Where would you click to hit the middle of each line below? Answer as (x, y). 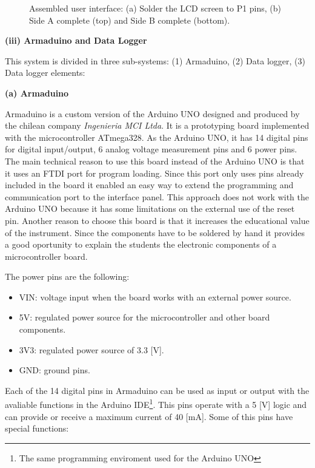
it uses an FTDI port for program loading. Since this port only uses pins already (154, 173)
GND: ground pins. (55, 370)
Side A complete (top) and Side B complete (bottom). (130, 20)
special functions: (37, 428)
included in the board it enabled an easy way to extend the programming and (149, 185)
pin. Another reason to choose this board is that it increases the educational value (157, 220)
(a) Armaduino (37, 93)
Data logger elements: (45, 73)
